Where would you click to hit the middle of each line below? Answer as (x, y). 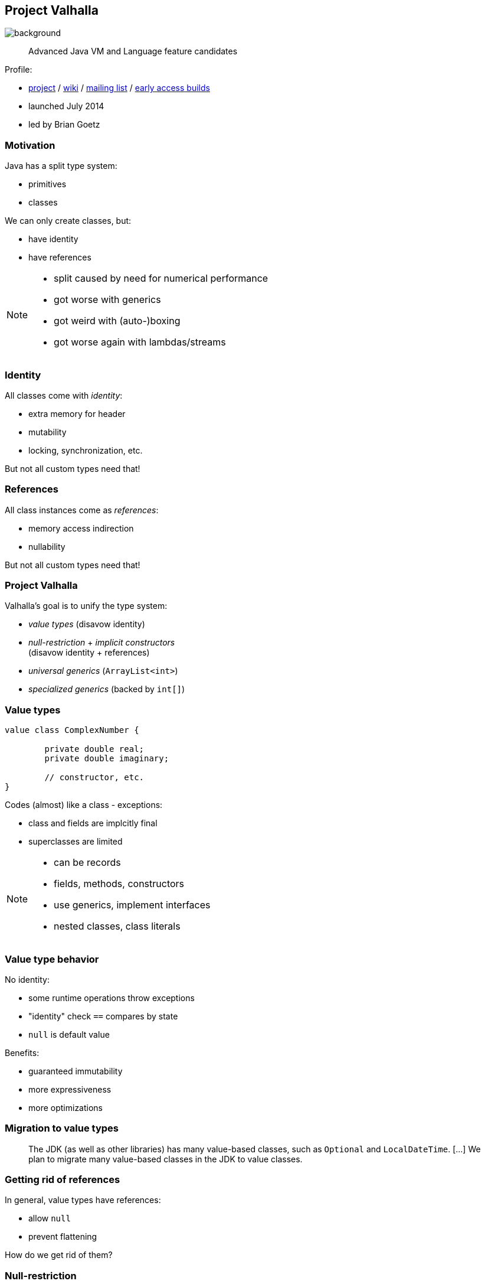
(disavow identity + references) (89, 653)
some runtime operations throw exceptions (112, 998)
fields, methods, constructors (119, 884)
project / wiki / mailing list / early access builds (119, 88)
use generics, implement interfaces (132, 905)
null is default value (69, 1034)
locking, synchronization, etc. (86, 450)
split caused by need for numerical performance (161, 278)
